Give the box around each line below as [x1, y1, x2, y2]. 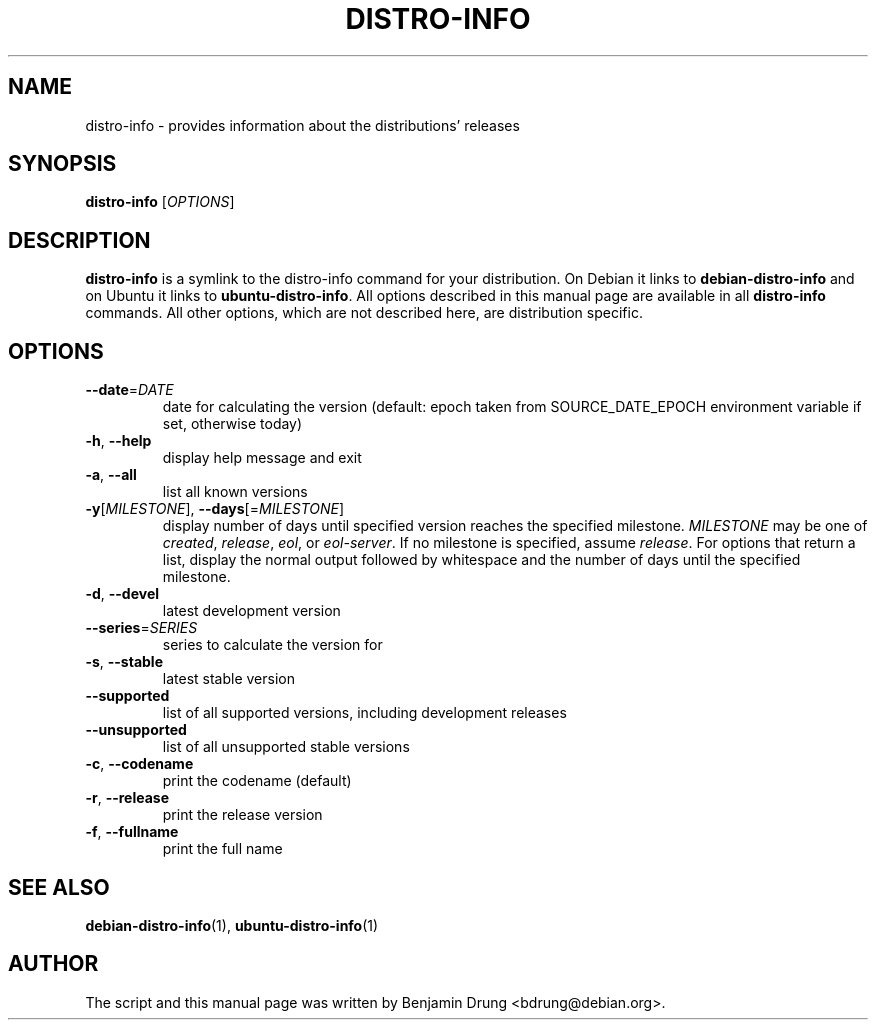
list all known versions [162, 483, 308, 501]
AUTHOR [8, 951, 99, 977]
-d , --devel [85, 585, 160, 603]
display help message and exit [162, 449, 362, 467]
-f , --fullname [85, 823, 179, 841]
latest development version [162, 602, 341, 620]
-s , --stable [85, 653, 163, 671]
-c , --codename [85, 755, 194, 773]
